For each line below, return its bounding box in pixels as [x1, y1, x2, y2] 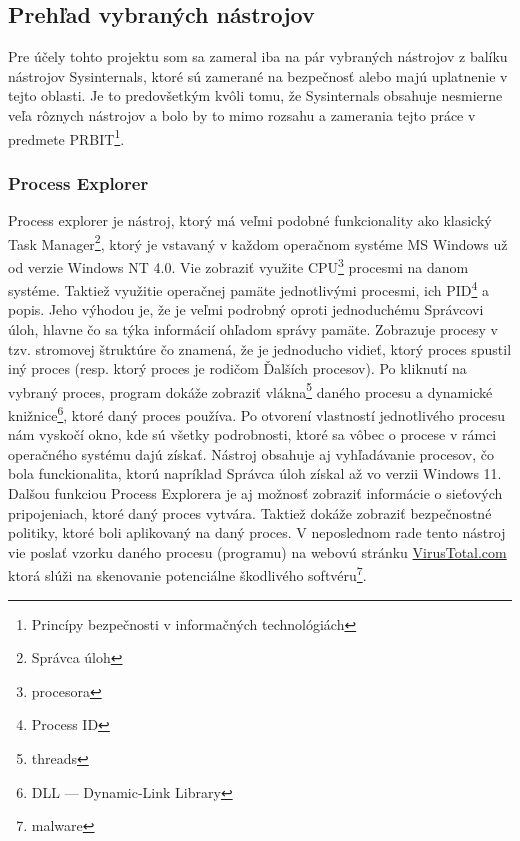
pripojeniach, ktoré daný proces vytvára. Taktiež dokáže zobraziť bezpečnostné [8, 502, 492, 523]
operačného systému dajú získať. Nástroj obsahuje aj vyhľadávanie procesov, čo [8, 443, 494, 464]
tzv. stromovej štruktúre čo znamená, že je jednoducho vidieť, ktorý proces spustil [8, 338, 512, 359]
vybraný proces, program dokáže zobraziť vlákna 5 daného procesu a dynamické [8, 378, 493, 402]
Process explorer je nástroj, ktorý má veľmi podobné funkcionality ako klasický [8, 210, 492, 231]
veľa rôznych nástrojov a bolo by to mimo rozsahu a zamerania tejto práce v [8, 104, 476, 125]
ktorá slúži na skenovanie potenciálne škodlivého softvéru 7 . [8, 562, 367, 586]
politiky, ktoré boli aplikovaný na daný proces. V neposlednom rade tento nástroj [8, 522, 506, 543]
